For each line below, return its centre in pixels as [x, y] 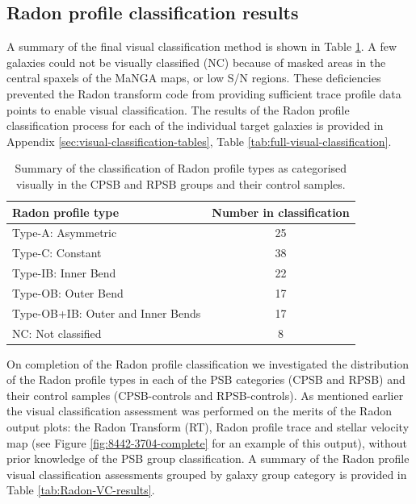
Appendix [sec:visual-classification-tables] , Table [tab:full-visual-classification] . [199, 141]
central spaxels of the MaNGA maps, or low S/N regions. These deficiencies [194, 78]
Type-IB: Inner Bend [64, 273]
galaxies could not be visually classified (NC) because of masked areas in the [196, 62]
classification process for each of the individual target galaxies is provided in [195, 125]
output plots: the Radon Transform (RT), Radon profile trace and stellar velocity [208, 427]
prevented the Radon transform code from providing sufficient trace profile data [204, 93]
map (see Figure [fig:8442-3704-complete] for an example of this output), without [207, 442]
